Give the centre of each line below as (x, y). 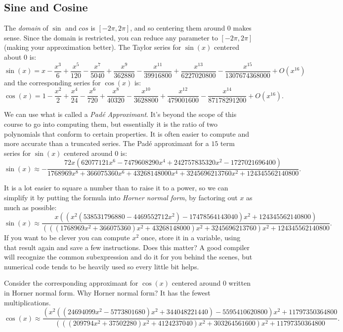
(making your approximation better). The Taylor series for (93, 47)
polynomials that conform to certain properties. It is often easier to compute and (127, 133)
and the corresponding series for (52, 82)
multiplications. (27, 302)
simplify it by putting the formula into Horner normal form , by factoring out (121, 198)
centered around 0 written (211, 283)
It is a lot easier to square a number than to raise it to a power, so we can (116, 188)
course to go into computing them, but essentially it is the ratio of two (111, 124)
